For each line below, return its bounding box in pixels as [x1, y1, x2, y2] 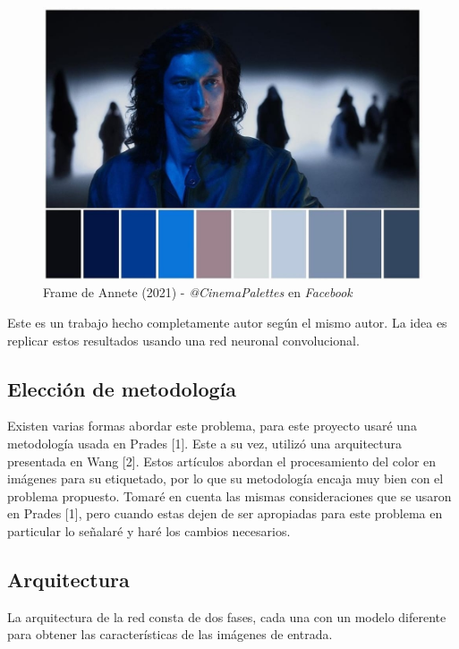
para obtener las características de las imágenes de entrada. [7, 625, 333, 644]
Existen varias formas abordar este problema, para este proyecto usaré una [7, 416, 417, 435]
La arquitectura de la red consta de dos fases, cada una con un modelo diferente [7, 607, 446, 626]
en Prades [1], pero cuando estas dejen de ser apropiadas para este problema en [7, 504, 443, 523]
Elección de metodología [7, 374, 236, 402]
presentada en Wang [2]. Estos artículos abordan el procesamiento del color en [7, 451, 437, 470]
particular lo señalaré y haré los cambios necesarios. [7, 521, 291, 540]
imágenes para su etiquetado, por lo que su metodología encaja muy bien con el [7, 469, 444, 488]
